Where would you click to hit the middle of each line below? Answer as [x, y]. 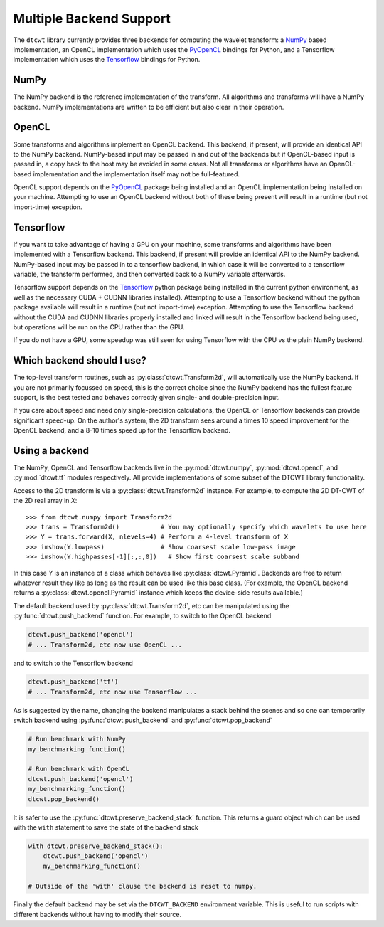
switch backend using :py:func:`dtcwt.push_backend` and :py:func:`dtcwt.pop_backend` [143, 720]
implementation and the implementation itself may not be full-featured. [137, 174]
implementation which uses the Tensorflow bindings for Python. [107, 60]
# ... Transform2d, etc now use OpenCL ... [105, 645]
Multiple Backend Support [92, 18]
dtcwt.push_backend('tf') [73, 682]
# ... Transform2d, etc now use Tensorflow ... [112, 692]
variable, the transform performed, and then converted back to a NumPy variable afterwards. [149, 274]
